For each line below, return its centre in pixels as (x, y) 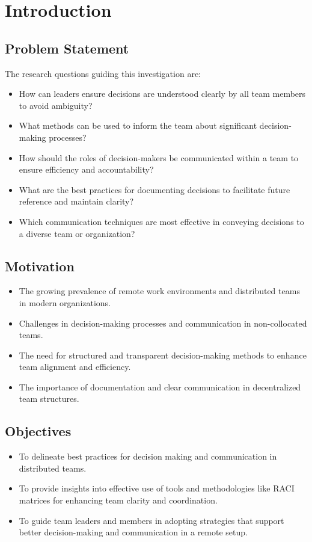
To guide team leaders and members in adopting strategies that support (151, 520)
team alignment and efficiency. (75, 367)
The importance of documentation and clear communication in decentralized (160, 386)
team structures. (49, 399)
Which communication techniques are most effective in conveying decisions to (161, 221)
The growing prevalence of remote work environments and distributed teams (159, 291)
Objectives (38, 431)
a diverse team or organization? (77, 233)
